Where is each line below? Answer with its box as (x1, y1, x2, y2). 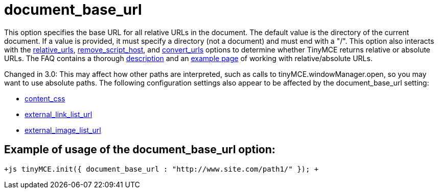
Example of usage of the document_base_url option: (4, 143, 275, 156)
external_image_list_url (25, 125, 101, 134)
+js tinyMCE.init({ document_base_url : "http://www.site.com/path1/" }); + (4, 164, 319, 173)
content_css (25, 94, 65, 103)
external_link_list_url (25, 109, 93, 119)
